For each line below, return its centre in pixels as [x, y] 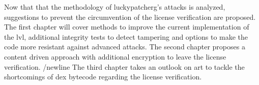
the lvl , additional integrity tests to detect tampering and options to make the [126, 36]
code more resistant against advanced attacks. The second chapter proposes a [125, 47]
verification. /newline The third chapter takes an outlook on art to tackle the [124, 66]
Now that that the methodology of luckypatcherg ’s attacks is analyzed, [115, 7]
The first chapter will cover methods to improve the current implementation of [127, 27]
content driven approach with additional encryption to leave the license [115, 56]
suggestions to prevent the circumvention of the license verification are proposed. [130, 17]
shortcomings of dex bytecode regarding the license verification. [103, 77]
